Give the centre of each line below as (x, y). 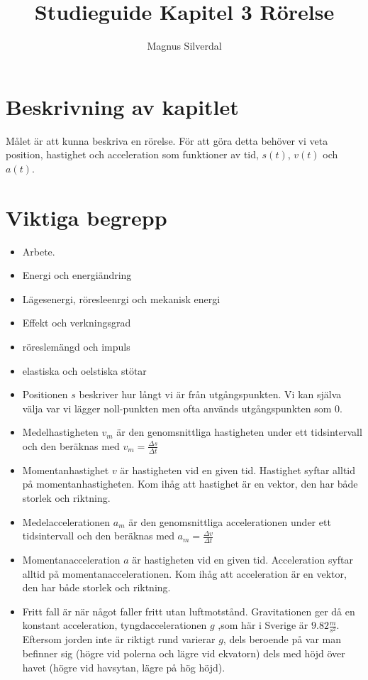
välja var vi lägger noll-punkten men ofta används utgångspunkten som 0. (182, 408)
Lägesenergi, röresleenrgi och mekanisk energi (121, 298)
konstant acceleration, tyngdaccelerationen (115, 625)
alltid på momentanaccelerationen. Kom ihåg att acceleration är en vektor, (184, 573)
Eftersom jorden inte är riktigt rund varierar (119, 639)
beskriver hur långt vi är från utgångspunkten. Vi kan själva (210, 394)
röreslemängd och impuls (76, 346)
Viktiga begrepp (87, 217)
